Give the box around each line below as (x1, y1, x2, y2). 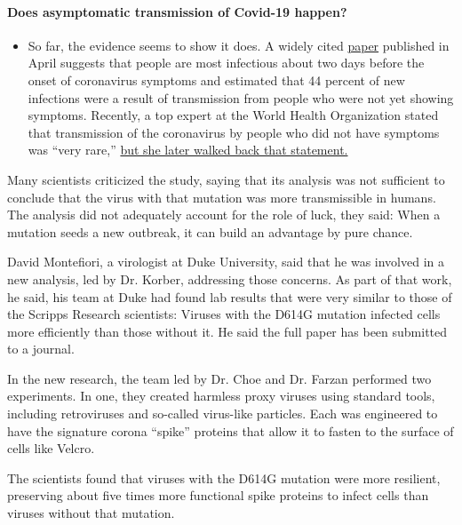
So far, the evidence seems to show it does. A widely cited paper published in (28, 36, 450, 54)
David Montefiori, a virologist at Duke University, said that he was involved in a (7, 252, 444, 271)
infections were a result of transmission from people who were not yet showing (28, 88, 454, 107)
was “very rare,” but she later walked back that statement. (28, 140, 348, 159)
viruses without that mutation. (7, 504, 175, 522)
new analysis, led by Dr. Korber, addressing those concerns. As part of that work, (7, 269, 452, 288)
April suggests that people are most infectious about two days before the (28, 53, 425, 72)
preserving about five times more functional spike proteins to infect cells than (7, 486, 429, 505)
